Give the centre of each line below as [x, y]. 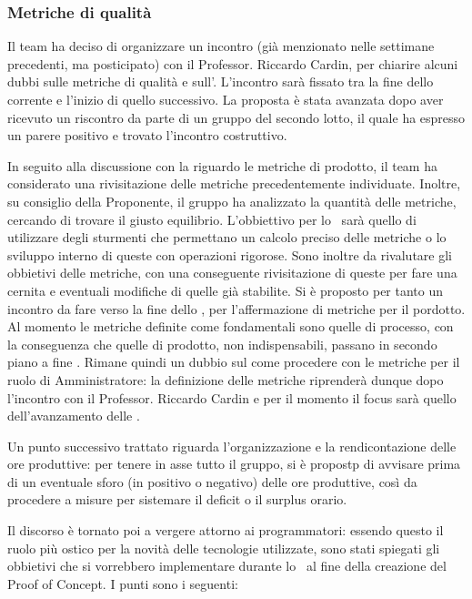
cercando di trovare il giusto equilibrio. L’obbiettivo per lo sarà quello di [212, 219]
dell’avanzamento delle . [74, 416]
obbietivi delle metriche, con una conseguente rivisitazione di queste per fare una [232, 273]
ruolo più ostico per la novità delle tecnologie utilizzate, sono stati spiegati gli [224, 548]
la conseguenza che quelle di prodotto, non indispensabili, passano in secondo [222, 344]
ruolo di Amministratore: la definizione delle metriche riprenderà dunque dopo [226, 379]
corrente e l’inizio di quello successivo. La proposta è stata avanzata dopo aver [226, 99]
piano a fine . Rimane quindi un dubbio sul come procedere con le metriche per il [234, 362]
